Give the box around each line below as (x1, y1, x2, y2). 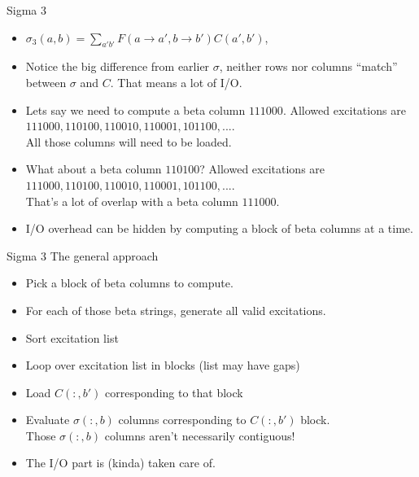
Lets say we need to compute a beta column (25, 101, 246, 118)
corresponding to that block (104, 383, 243, 400)
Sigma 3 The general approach (7, 247, 159, 264)
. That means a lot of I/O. (110, 73, 242, 90)
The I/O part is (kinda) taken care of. (25, 454, 216, 471)
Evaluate (25, 411, 70, 428)
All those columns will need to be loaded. (25, 133, 232, 150)
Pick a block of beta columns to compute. (25, 274, 234, 291)
